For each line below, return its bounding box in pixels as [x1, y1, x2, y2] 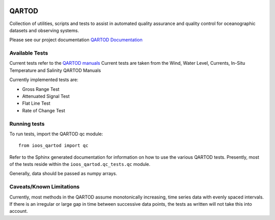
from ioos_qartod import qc [18, 143, 89, 149]
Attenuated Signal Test [22, 93, 70, 99]
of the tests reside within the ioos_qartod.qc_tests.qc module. [9, 161, 151, 167]
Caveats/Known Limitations [9, 183, 80, 190]
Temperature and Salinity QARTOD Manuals [9, 67, 101, 74]
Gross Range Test [22, 86, 60, 92]
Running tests [9, 120, 45, 127]
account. [9, 208, 28, 214]
